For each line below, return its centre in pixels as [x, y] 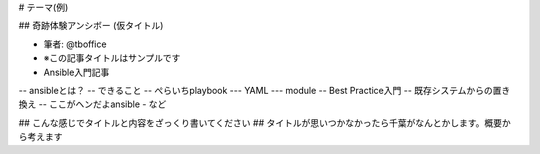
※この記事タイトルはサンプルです [112, 58]
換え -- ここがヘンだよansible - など [92, 104]
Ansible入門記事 [76, 72]
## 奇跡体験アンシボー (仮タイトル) [91, 26]
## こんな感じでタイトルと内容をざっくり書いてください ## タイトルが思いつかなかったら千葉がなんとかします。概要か [265, 122]
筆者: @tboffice [75, 44]
